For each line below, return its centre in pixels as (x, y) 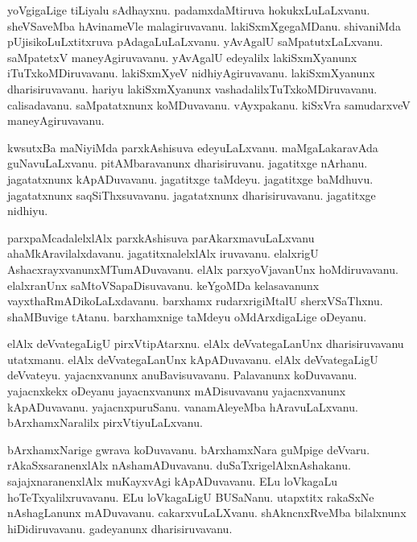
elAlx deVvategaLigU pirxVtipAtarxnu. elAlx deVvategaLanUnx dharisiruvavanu (206, 343)
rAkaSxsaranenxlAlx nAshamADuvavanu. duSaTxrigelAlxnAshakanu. (179, 465)
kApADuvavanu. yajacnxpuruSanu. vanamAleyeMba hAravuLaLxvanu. (183, 406)
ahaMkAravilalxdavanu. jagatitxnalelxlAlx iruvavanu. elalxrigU (163, 253)
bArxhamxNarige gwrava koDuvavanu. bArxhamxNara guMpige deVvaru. (189, 449)
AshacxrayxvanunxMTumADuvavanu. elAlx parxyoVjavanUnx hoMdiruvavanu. (203, 269)
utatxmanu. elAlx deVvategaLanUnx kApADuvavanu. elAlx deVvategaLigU (193, 359)
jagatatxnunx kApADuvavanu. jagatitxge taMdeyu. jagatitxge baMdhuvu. (190, 178)
